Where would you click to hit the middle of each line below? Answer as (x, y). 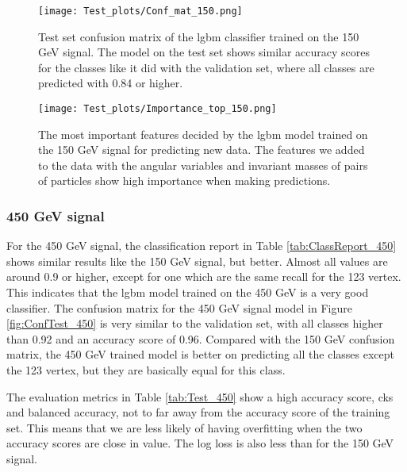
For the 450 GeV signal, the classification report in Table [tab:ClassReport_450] (202, 246)
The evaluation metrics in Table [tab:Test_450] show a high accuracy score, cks (200, 396)
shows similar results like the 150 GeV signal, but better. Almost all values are (197, 261)
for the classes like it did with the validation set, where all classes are (206, 67)
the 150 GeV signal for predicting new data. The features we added (202, 150)
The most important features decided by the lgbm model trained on (203, 134)
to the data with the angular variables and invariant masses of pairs (203, 165)
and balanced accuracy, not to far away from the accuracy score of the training (198, 412)
